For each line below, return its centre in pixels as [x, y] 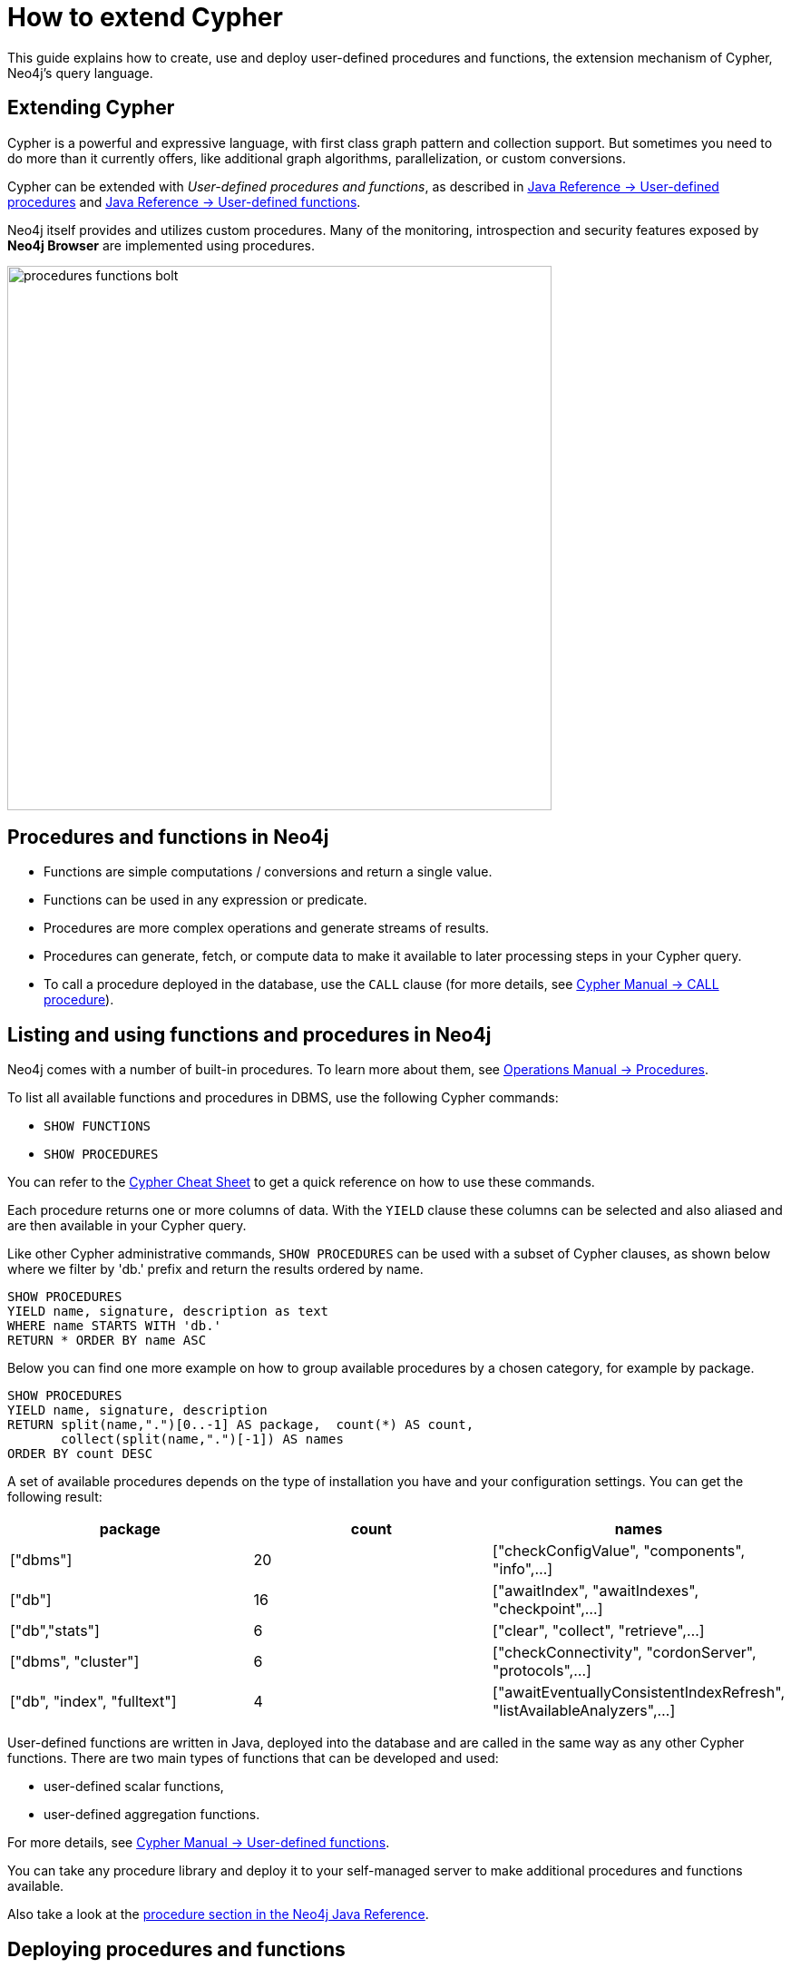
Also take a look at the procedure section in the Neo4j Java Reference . [218, 1914]
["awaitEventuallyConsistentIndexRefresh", [639, 1693]
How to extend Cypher [145, 17]
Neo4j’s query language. [80, 73]
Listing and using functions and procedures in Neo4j [249, 1034]
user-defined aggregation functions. [152, 1815]
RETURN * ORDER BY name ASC [107, 1341]
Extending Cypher [91, 108]
